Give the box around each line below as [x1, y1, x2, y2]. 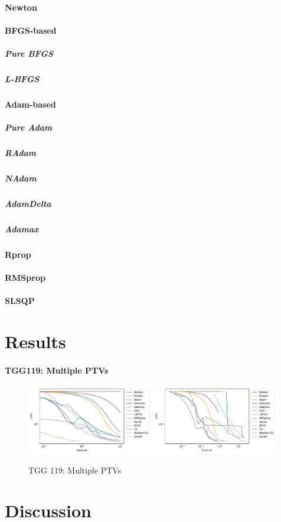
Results [5, 329, 66, 354]
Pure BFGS [5, 47, 53, 59]
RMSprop [5, 271, 45, 284]
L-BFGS [5, 72, 40, 85]
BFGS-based [5, 24, 57, 36]
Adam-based [5, 98, 56, 110]
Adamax [5, 222, 39, 235]
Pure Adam [5, 121, 53, 134]
